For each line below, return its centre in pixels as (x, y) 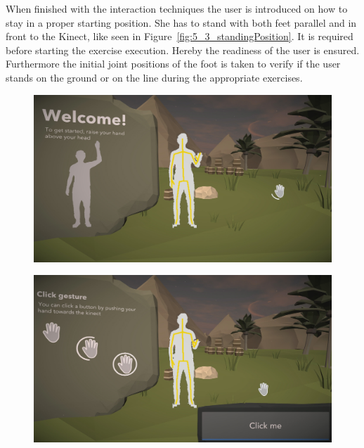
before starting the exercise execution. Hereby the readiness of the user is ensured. (183, 50)
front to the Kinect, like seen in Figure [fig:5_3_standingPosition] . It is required (180, 36)
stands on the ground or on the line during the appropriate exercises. (154, 77)
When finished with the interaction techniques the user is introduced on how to (177, 8)
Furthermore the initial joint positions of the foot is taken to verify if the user (173, 64)
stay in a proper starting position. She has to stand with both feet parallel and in (181, 22)
